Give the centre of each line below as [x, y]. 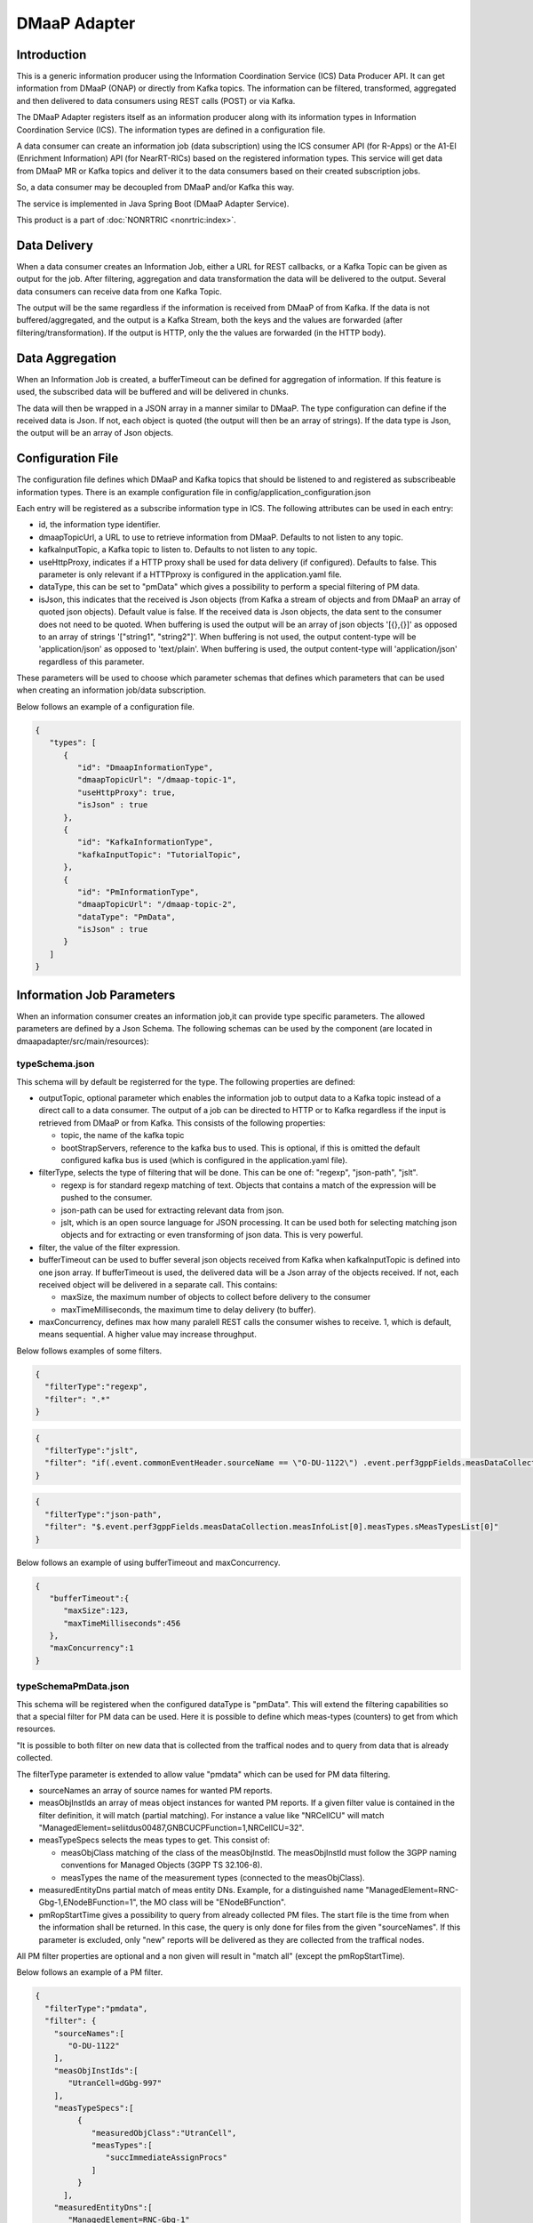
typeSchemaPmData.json [73, 1687]
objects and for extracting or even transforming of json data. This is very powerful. [212, 1235]
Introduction [52, 55]
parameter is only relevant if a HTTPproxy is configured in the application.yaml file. [190, 574]
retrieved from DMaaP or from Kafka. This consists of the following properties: [182, 1123]
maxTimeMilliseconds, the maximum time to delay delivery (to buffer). [188, 1309]
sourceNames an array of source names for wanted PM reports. [155, 1790]
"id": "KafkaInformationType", [145, 842]
